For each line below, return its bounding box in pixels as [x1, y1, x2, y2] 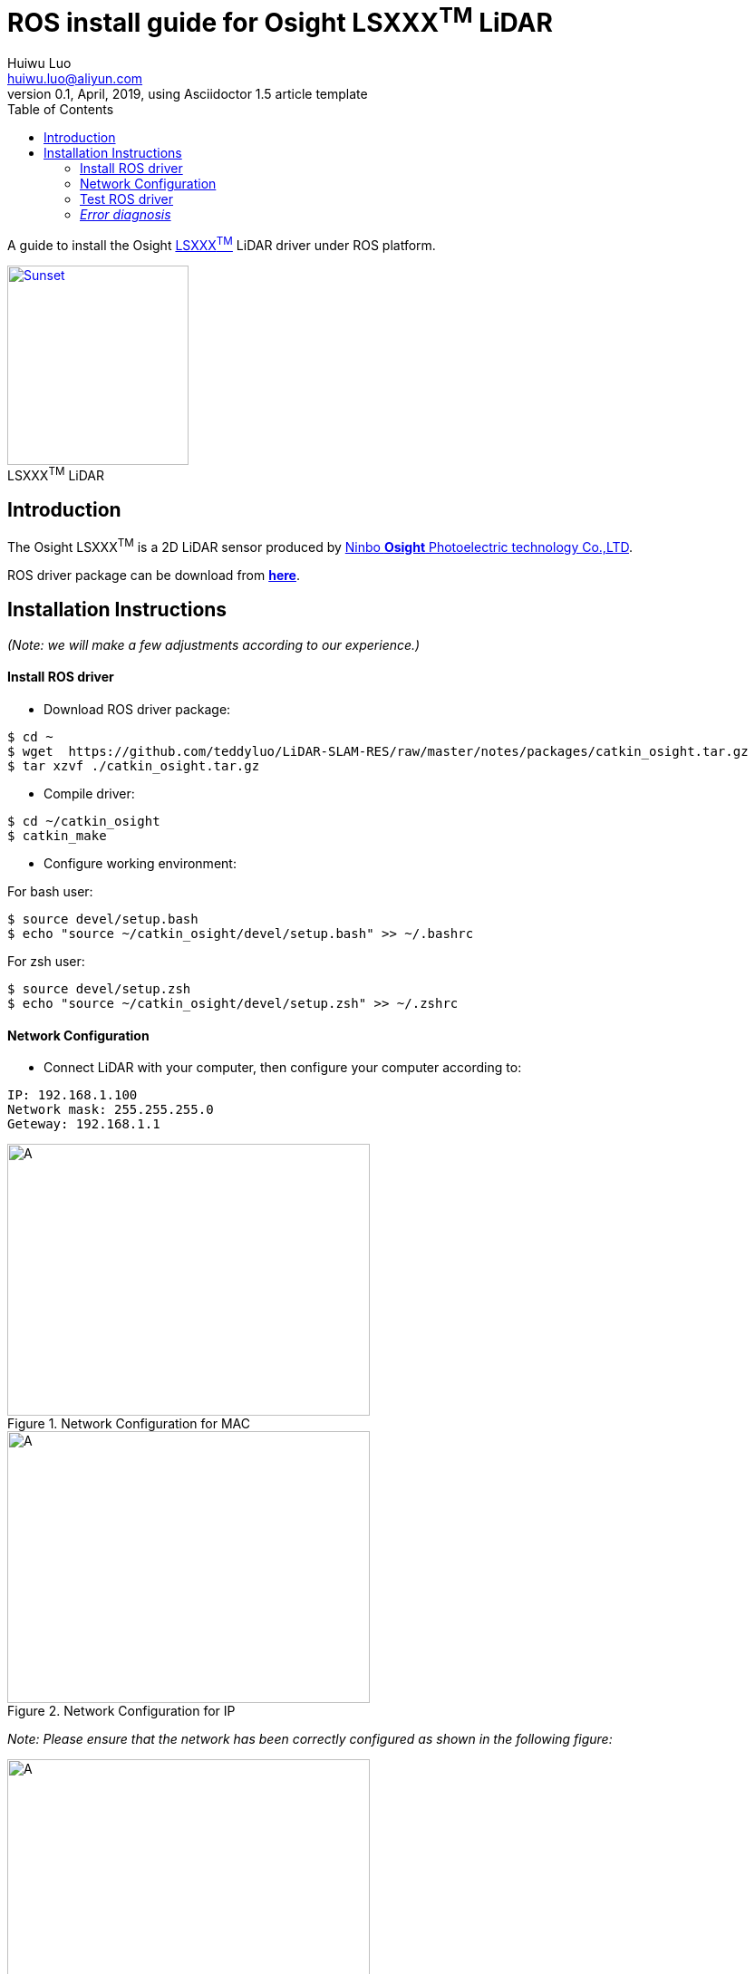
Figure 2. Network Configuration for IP [7, 1703, 236, 1719]
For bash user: [7, 883, 93, 899]
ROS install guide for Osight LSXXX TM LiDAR [7, 2, 553, 39]
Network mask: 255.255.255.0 [7, 1102, 214, 1118]
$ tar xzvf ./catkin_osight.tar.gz [7, 758, 260, 773]
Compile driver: [44, 785, 135, 801]
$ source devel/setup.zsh [7, 981, 191, 996]
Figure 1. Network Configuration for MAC [7, 1416, 250, 1432]
